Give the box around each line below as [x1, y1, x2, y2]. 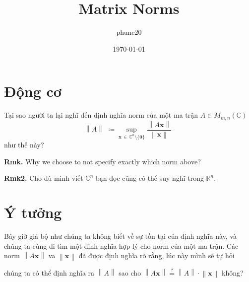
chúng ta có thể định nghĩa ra [4, 267, 95, 278]
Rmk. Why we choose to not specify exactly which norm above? [4, 156, 201, 166]
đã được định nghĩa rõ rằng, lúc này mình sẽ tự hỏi [78, 250, 235, 261]
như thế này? [4, 140, 44, 150]
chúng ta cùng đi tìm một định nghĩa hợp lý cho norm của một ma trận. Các [4, 240, 239, 251]
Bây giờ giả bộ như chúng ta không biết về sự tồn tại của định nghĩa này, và [4, 231, 237, 241]
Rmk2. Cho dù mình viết [4, 173, 83, 183]
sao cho [119, 267, 141, 278]
